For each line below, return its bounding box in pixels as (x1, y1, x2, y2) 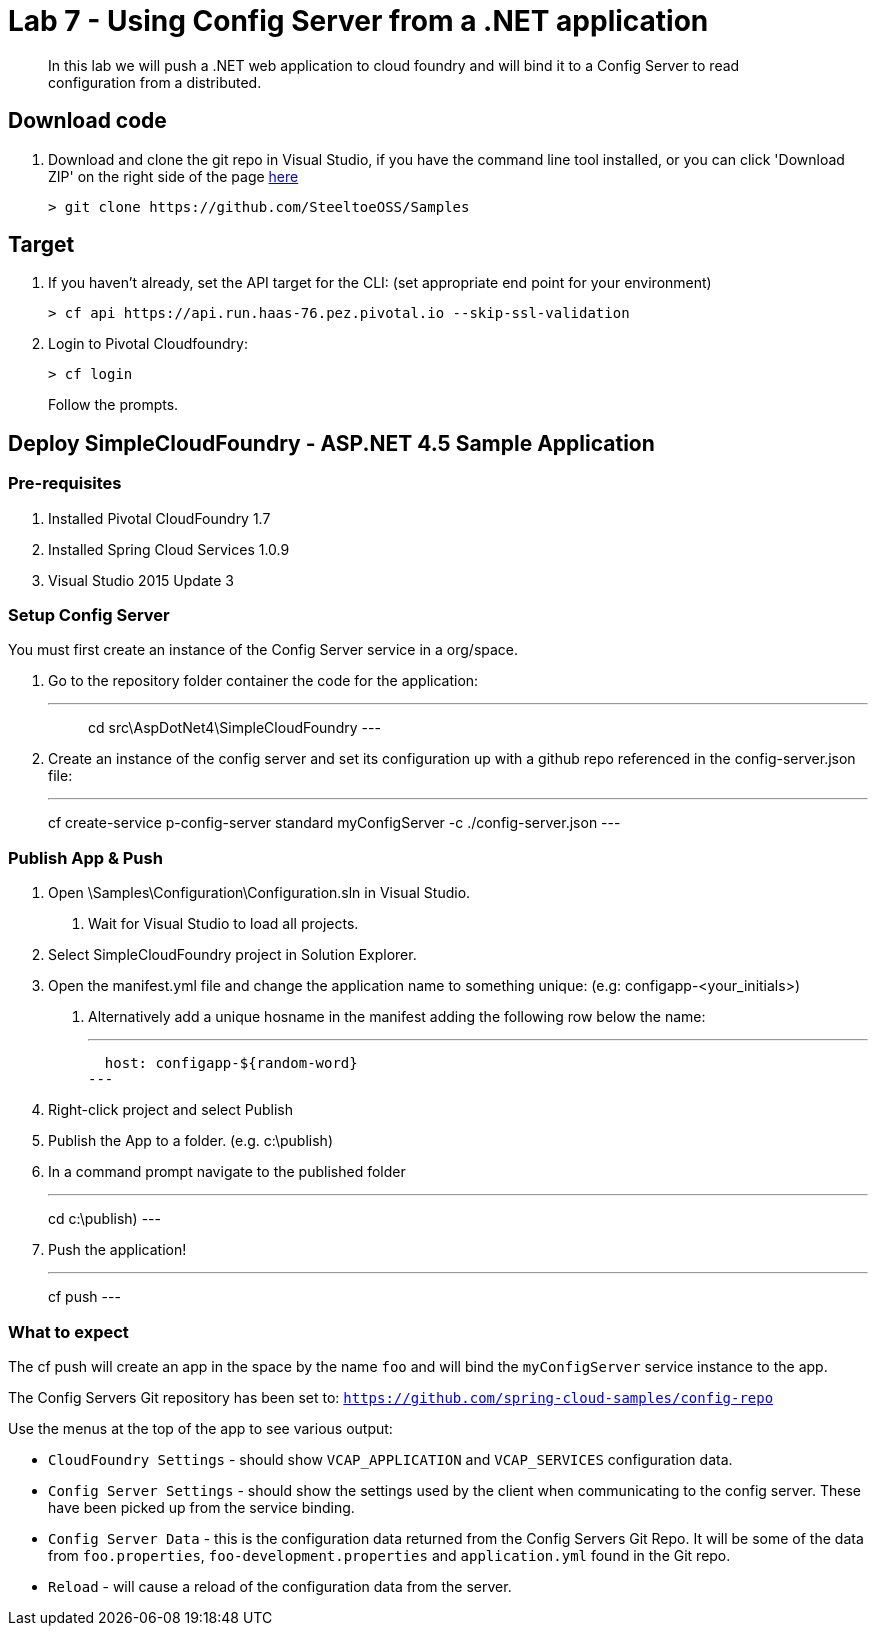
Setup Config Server (8, 605, 170, 626)
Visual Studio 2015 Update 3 (48, 571, 234, 589)
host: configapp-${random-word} (104, 1055, 358, 1072)
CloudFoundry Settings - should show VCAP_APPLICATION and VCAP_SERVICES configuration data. (48, 1450, 733, 1468)
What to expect (8, 1321, 129, 1342)
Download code (8, 108, 167, 134)
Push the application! (48, 1241, 187, 1259)
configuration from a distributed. (48, 73, 262, 91)
